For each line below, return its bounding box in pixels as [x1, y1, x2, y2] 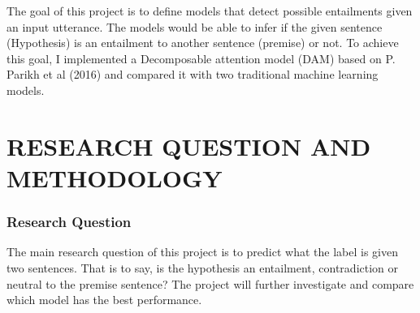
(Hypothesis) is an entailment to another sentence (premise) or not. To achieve [6, 34, 399, 51]
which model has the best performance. [6, 291, 202, 308]
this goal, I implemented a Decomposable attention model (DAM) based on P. [6, 49, 396, 66]
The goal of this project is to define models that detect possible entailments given [6, 2, 413, 19]
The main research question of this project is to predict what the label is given [6, 243, 398, 260]
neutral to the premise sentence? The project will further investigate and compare [6, 275, 414, 292]
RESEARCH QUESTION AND [6, 129, 371, 162]
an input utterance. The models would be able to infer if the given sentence [6, 18, 383, 35]
